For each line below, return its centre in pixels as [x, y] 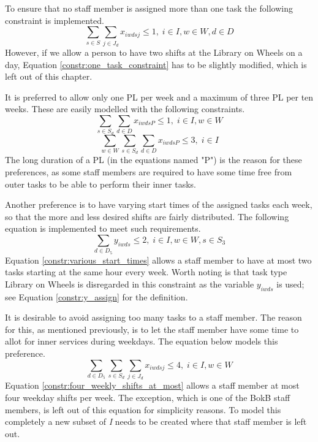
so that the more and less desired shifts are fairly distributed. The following [147, 216]
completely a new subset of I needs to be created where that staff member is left [156, 421]
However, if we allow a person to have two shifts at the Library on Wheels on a [154, 52]
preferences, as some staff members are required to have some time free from [149, 171]
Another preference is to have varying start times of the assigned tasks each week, [159, 204]
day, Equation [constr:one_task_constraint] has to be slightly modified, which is [156, 64]
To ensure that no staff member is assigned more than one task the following [149, 8]
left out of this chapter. [49, 76]
